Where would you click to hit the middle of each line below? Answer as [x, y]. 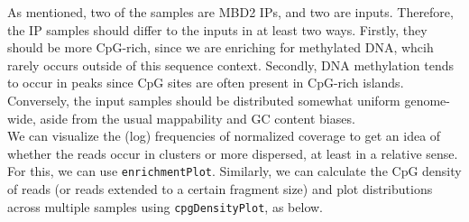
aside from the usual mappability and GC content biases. [198, 118]
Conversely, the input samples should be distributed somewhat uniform [204, 100]
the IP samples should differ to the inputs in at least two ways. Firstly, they [217, 29]
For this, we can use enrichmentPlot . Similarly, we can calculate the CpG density [234, 171]
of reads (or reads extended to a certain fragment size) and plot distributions [220, 189]
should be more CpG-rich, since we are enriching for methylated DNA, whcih [221, 47]
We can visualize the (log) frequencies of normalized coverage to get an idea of [224, 136]
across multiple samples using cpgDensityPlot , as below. [165, 206]
